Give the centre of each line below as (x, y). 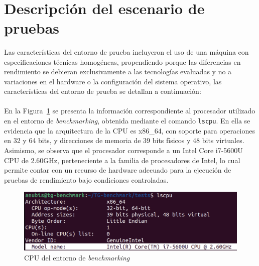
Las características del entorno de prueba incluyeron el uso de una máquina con (126, 51)
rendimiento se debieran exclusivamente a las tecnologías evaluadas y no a (118, 72)
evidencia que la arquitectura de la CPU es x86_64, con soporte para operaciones (129, 130)
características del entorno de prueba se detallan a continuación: (103, 91)
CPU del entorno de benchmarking (77, 258)
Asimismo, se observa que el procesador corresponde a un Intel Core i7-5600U (123, 150)
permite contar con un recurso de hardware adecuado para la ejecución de (118, 170)
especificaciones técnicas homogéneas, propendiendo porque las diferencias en (122, 61)
